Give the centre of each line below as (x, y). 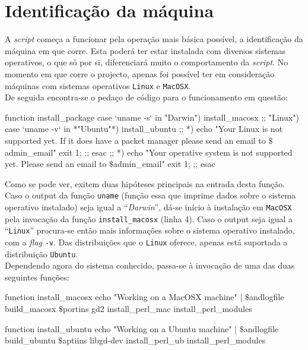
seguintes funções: (37, 277)
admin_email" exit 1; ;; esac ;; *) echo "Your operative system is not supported (149, 152)
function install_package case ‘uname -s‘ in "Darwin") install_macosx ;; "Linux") (152, 117)
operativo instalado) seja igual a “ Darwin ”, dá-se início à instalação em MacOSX (148, 206)
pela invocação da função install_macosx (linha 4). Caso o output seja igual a (149, 218)
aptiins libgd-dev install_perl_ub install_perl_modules (164, 340)
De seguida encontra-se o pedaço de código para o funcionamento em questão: (146, 97)
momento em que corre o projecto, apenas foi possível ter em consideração (140, 73)
